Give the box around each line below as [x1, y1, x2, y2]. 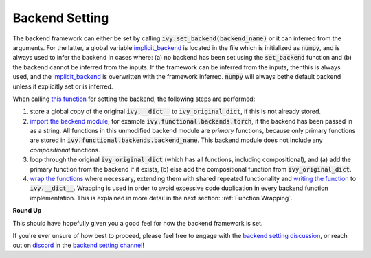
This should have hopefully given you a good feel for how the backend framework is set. [12, 219, 263, 227]
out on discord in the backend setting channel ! [12, 241, 144, 250]
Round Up [12, 207, 42, 215]
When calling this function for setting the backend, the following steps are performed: [12, 95, 256, 103]
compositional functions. [30, 145, 100, 154]
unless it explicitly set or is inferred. [12, 82, 113, 91]
